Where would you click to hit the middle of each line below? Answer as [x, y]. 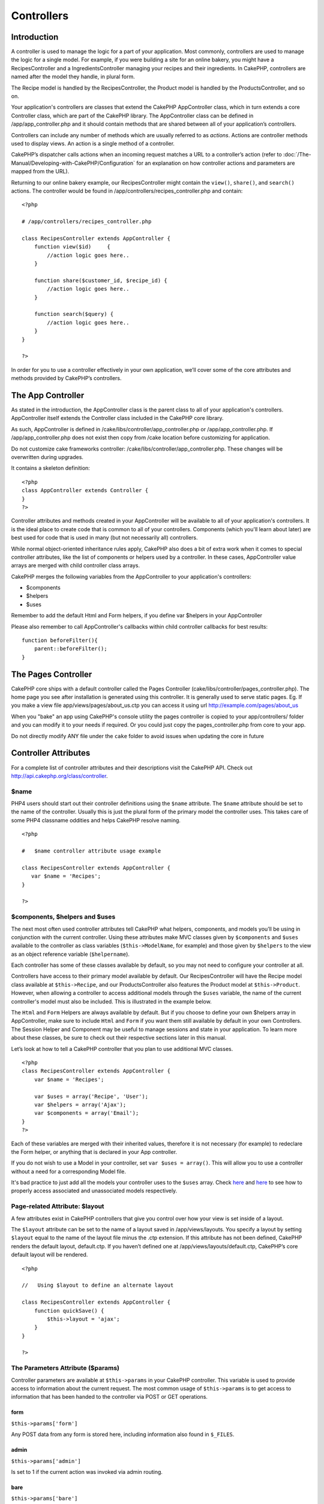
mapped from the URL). [40, 171]
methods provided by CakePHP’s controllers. [67, 378]
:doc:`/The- [297, 155]
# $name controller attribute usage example [91, 851]
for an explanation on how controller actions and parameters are [215, 163]
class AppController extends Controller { [85, 491]
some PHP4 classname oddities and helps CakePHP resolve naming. [96, 820]
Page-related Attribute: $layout [58, 1206]
